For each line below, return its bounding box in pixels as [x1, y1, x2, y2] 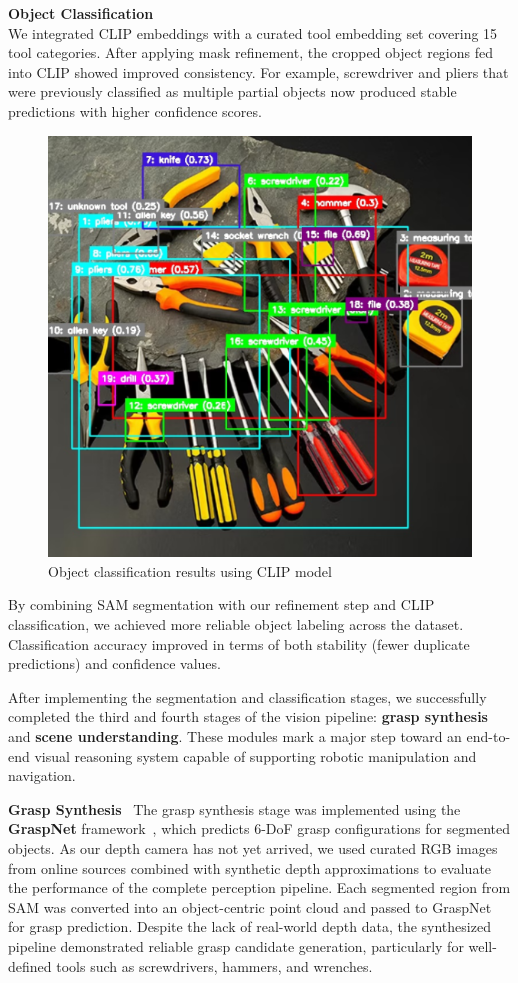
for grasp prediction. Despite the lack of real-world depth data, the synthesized [8, 916, 491, 937]
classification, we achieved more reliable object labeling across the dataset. [8, 614, 464, 635]
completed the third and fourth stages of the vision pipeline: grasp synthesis [8, 706, 488, 727]
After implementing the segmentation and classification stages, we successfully [8, 686, 487, 707]
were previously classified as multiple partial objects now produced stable [8, 81, 457, 102]
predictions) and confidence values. [8, 653, 221, 674]
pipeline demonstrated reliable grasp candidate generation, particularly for [8, 935, 464, 956]
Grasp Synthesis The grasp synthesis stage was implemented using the [8, 798, 461, 819]
